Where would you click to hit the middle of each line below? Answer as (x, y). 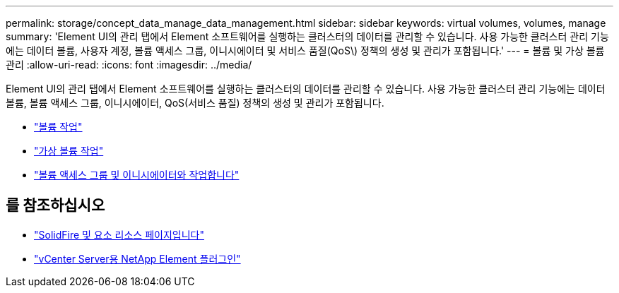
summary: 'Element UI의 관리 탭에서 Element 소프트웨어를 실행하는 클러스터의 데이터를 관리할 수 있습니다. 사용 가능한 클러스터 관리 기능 (307, 36)
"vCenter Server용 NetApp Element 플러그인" (137, 258)
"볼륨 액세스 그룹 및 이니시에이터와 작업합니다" (137, 175)
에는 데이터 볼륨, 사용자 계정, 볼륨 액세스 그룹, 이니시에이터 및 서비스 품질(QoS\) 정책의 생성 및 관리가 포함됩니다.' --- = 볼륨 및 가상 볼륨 (305, 50)
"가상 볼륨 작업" (69, 151)
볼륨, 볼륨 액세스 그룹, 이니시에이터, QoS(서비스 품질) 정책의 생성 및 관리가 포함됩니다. (195, 103)
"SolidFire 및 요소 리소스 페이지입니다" (119, 234)
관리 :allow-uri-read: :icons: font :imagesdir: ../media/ (129, 65)
